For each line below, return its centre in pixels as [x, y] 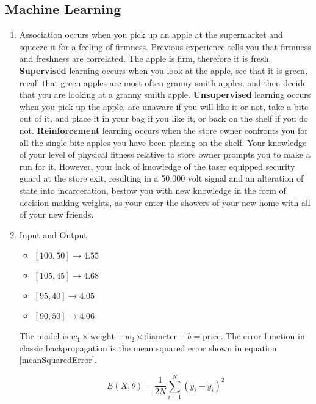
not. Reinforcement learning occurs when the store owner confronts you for [163, 130]
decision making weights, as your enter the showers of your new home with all [165, 202]
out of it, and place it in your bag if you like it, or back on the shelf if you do [163, 118]
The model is [44, 336]
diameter [161, 337]
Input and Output [53, 234]
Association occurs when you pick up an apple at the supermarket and [151, 35]
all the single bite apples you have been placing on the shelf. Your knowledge [163, 142]
